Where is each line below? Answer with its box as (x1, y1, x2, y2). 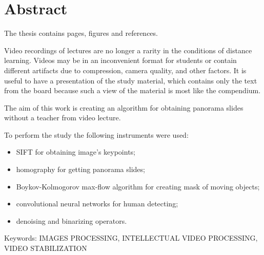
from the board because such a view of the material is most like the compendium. (4, 85, 261, 96)
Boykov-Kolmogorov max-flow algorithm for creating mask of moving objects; (16, 181, 260, 192)
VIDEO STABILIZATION (4, 243, 87, 253)
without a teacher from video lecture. (4, 112, 121, 123)
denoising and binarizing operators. (16, 215, 127, 226)
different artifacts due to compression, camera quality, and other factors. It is (4, 65, 247, 75)
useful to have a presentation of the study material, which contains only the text (4, 75, 257, 86)
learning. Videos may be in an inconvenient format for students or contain (4, 55, 237, 66)
